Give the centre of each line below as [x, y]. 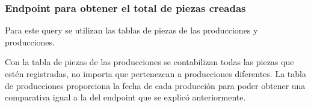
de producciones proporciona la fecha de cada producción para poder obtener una [155, 85]
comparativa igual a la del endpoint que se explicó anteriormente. [125, 97]
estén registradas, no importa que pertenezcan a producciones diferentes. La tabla [155, 74]
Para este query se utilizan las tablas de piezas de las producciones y [131, 30]
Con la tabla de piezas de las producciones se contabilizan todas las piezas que [149, 62]
